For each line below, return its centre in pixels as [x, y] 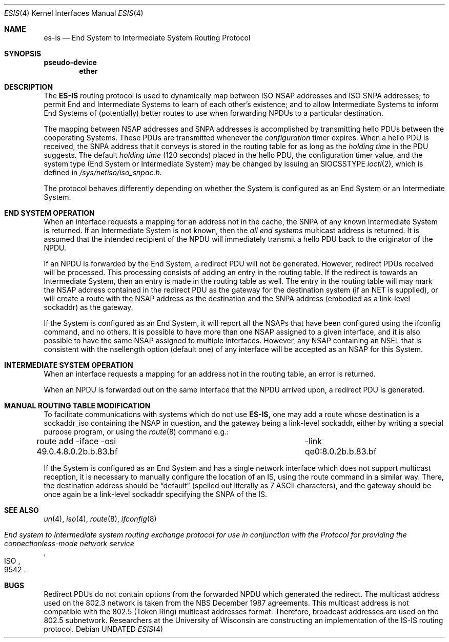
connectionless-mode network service [69, 543]
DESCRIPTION [29, 87]
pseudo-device [70, 62]
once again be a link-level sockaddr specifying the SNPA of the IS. [156, 494]
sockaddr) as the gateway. [88, 307]
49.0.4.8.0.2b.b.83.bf [77, 451]
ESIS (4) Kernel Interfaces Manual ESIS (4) [74, 13]
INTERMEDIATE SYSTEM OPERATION [69, 365]
